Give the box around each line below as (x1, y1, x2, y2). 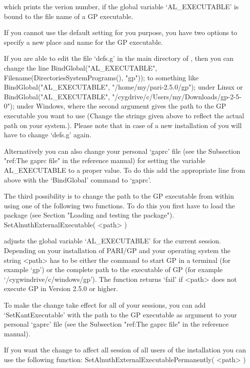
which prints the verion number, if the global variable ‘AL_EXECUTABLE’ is (4, 1, 239, 11)
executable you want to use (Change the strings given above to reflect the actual (4, 110, 244, 120)
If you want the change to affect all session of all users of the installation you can (4, 345, 246, 355)
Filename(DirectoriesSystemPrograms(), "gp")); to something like (4, 72, 199, 82)
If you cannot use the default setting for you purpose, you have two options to (4, 27, 237, 37)
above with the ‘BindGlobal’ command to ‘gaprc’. (4, 174, 152, 184)
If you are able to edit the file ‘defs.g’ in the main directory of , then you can (4, 53, 234, 63)
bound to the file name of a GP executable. (4, 11, 134, 21)
